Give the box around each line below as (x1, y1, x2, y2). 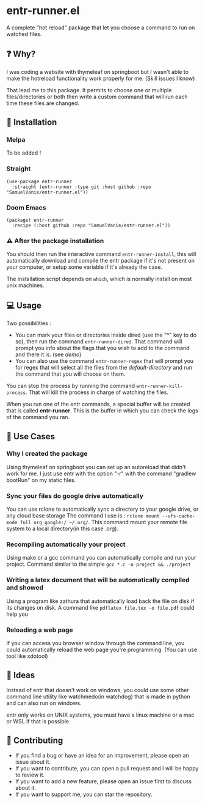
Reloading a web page (6, 626, 73, 634)
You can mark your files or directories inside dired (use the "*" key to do (15, 331, 197, 339)
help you (6, 610, 29, 618)
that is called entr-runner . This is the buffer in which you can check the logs (6, 407, 198, 414)
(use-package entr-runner (6, 178, 72, 185)
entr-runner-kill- (136, 383, 183, 390)
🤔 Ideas (6, 670, 35, 681)
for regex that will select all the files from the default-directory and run (15, 364, 192, 371)
